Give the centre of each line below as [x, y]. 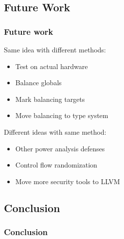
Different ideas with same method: [55, 131]
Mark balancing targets [50, 99]
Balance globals [38, 83]
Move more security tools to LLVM [68, 181]
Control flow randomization [56, 165]
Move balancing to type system [62, 115]
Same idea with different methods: [55, 49]
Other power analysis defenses [60, 148]
